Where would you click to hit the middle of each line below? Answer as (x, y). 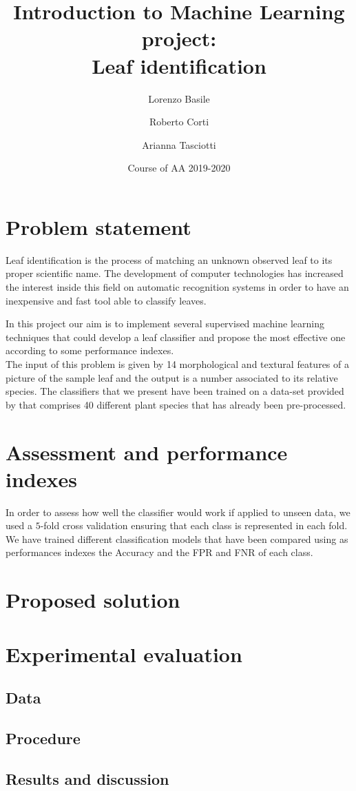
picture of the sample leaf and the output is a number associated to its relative (172, 377)
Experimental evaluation (124, 654)
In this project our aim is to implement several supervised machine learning (165, 323)
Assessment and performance (147, 452)
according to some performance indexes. (90, 350)
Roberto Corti (179, 122)
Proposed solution (93, 600)
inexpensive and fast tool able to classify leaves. (106, 300)
